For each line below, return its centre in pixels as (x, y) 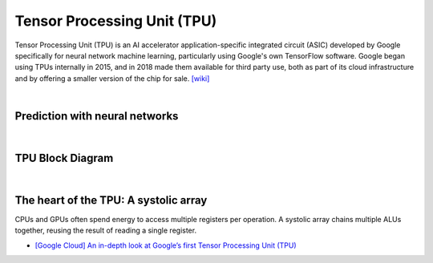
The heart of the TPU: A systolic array (111, 200)
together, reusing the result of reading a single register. (105, 231)
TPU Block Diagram (64, 158)
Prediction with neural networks (97, 116)
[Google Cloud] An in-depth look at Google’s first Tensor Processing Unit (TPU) (166, 245)
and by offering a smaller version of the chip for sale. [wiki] (112, 78)
